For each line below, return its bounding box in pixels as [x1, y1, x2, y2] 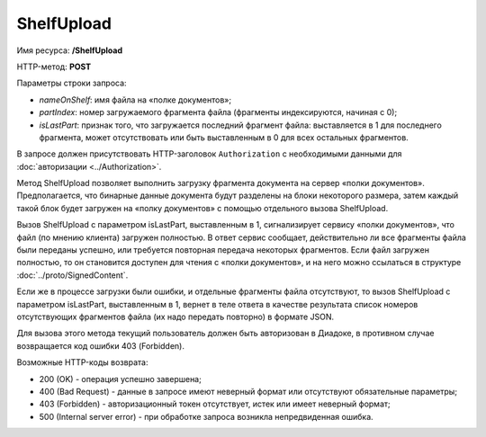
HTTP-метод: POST [16, 61, 92, 72]
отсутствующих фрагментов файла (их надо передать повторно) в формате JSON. [16, 311, 335, 322]
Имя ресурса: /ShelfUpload [16, 45, 123, 56]
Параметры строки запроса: [16, 77, 127, 89]
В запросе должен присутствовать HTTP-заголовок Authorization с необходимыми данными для [16, 148, 402, 159]
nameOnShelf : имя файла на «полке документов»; [39, 94, 232, 105]
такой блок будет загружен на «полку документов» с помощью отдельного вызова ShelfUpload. [16, 202, 389, 213]
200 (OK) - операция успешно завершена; [39, 373, 202, 384]
